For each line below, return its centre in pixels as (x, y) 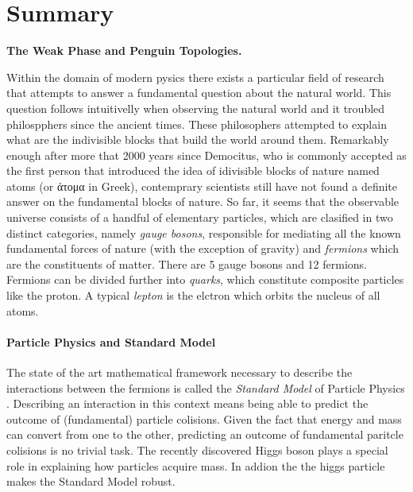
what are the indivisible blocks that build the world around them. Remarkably (198, 139)
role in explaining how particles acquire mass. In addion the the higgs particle (196, 465)
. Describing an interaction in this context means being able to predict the (187, 403)
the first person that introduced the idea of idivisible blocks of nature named (193, 170)
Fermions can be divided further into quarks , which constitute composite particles (205, 279)
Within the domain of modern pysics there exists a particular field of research (195, 77)
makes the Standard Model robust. (91, 481)
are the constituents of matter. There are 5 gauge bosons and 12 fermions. (187, 263)
